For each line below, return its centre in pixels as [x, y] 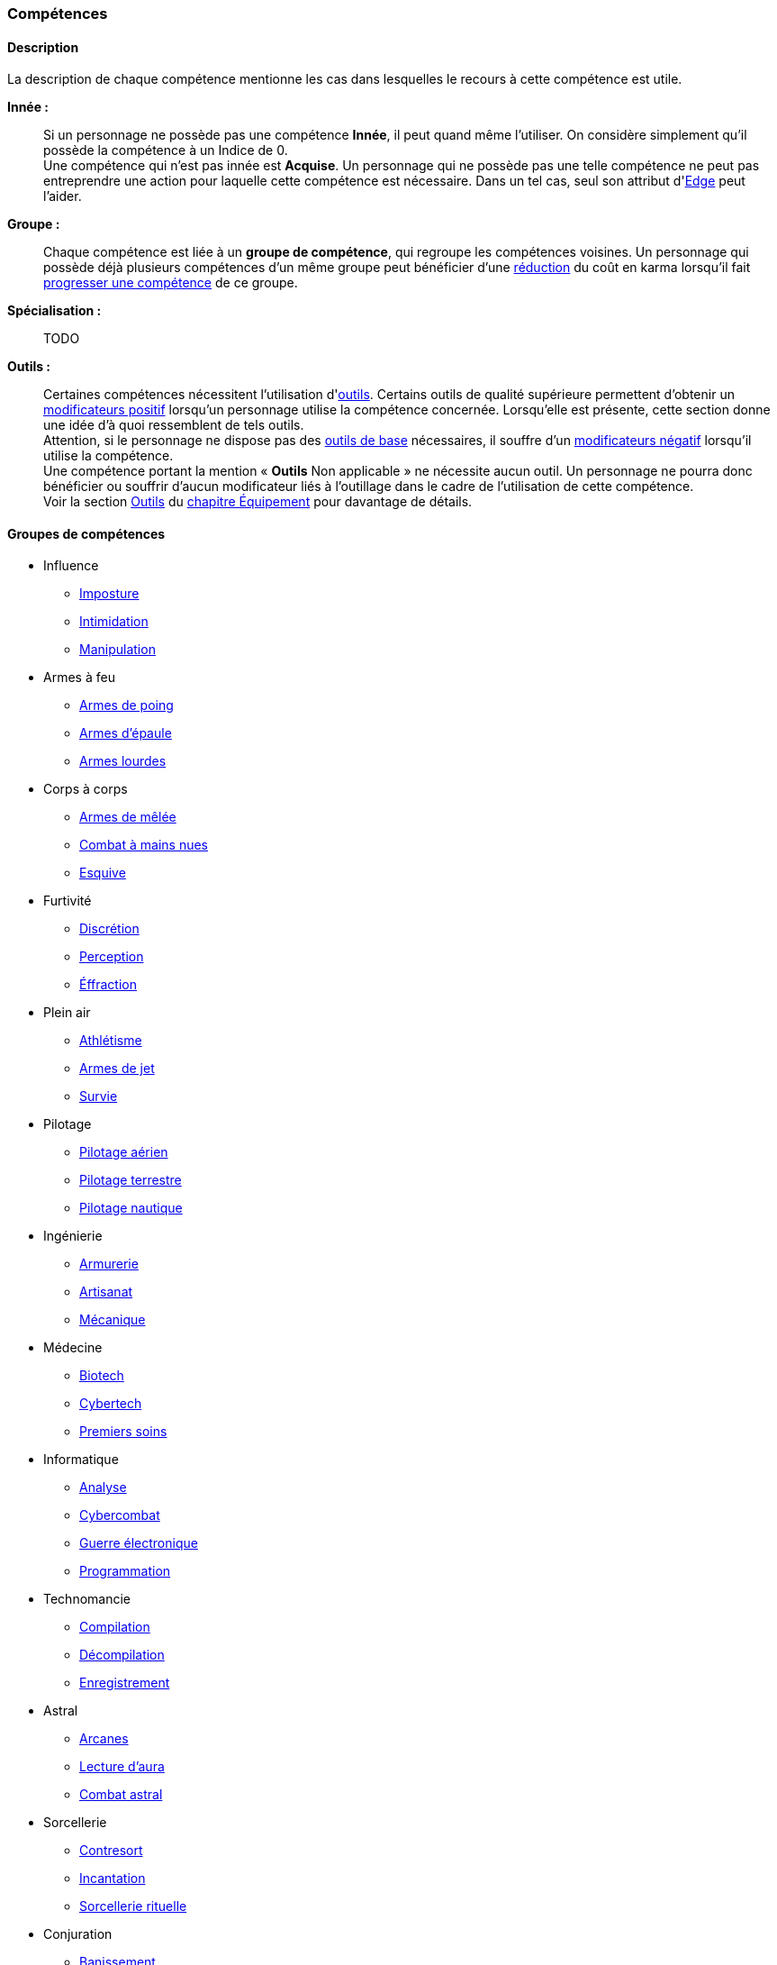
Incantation [113, 1879]
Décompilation [122, 1655]
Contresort [111, 1851]
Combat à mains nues [144, 845]
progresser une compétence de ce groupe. [171, 283]
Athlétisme [111, 1041]
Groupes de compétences [86, 533]
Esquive [103, 873]
